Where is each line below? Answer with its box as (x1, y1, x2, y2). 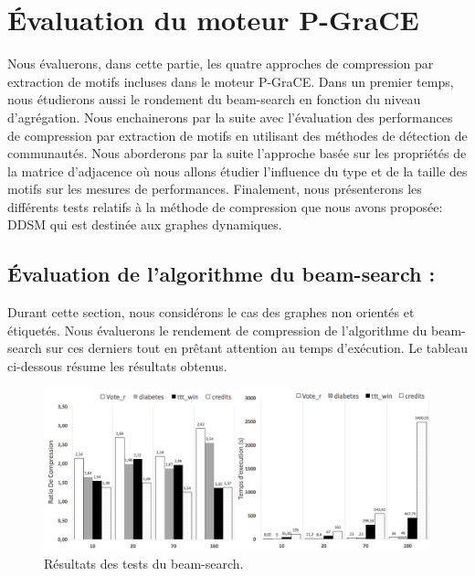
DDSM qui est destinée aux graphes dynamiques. (7, 215, 282, 234)
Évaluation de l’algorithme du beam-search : (7, 260, 436, 288)
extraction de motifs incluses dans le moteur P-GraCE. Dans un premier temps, (7, 71, 454, 91)
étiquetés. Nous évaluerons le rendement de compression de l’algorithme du (7, 320, 427, 339)
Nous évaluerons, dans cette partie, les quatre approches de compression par (7, 54, 434, 73)
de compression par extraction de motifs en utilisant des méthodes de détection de (7, 125, 468, 144)
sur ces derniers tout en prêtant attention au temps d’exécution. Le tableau (46, 338, 468, 357)
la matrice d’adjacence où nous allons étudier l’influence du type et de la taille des (7, 161, 468, 180)
